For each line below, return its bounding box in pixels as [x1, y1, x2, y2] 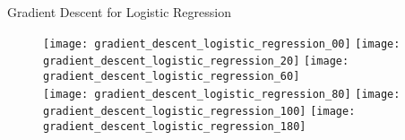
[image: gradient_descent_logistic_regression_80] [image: [43, 87, 401, 101]
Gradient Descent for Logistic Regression [7, 3, 231, 21]
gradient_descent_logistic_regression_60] [43, 69, 300, 83]
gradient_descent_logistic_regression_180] [43, 119, 306, 133]
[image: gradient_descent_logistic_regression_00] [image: [43, 37, 401, 50]
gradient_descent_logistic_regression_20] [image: [43, 55, 349, 68]
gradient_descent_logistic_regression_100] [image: [43, 105, 356, 118]
